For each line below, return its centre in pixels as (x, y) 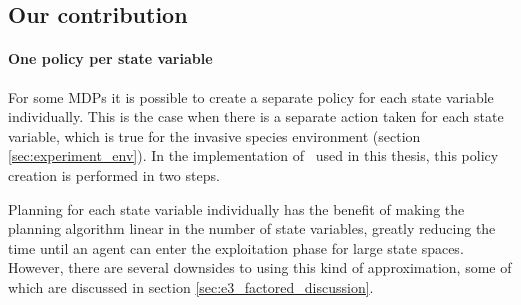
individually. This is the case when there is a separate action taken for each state (256, 116)
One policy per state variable (110, 58)
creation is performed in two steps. (114, 174)
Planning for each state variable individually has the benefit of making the (236, 208)
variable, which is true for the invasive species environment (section (214, 135)
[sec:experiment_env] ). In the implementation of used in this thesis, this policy (253, 155)
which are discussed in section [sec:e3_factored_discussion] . (191, 286)
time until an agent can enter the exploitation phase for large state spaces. (236, 247)
